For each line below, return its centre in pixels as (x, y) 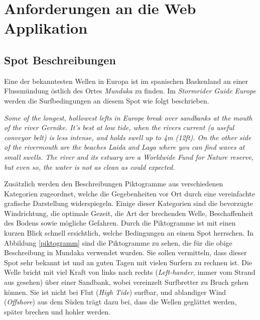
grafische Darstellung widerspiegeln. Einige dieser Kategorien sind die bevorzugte (129, 203)
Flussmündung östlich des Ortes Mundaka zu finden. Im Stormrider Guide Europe (130, 91)
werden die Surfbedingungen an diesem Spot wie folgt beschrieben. (107, 100)
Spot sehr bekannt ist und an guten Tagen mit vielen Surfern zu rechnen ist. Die (128, 262)
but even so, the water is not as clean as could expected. (90, 167)
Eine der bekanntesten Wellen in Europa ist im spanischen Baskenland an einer (126, 81)
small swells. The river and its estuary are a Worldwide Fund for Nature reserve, (129, 156)
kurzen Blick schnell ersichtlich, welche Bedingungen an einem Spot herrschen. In (129, 233)
